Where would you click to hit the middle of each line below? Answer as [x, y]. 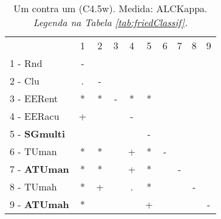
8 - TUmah [33, 186]
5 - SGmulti [38, 134]
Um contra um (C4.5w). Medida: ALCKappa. [110, 8]
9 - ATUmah [39, 204]
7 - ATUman [39, 169]
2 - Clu [25, 81]
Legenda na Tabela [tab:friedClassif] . [110, 22]
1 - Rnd [26, 63]
